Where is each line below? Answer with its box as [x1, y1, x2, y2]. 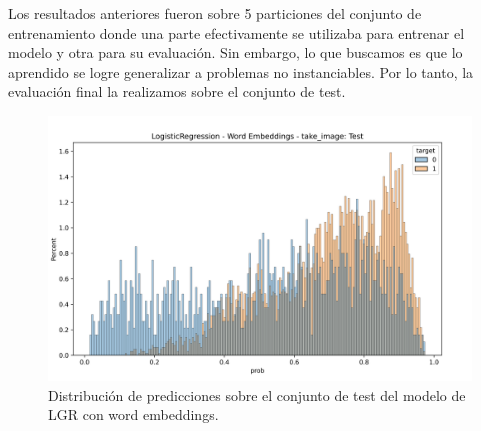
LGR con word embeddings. [48, 404, 219, 425]
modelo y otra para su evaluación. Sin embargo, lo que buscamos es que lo [8, 42, 463, 63]
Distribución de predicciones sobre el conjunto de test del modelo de [48, 384, 466, 405]
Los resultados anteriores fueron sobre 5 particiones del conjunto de [8, 3, 422, 23]
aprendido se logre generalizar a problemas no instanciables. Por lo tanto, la [8, 61, 474, 82]
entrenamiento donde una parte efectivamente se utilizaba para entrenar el [8, 22, 465, 43]
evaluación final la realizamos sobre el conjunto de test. [8, 81, 346, 102]
